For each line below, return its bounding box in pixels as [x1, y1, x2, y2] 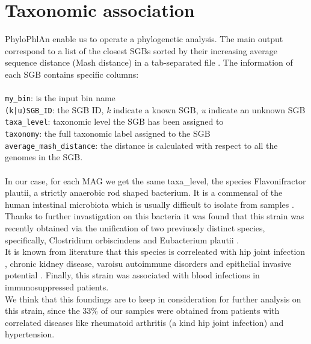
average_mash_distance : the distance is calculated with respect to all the [5, 139, 278, 151]
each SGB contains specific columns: [5, 67, 139, 80]
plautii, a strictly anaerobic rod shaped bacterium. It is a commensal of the [5, 186, 283, 199]
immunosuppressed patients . [5, 280, 109, 293]
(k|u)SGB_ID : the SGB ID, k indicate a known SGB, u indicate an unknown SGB [5, 103, 306, 116]
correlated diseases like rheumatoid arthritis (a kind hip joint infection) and [5, 316, 284, 328]
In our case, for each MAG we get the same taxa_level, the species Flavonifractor [5, 174, 306, 187]
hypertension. [5, 328, 55, 340]
